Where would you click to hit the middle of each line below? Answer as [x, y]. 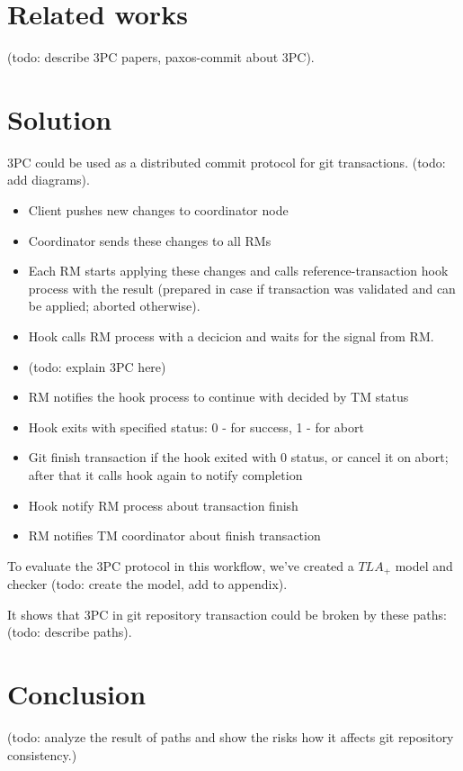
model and [424, 565]
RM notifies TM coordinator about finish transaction [174, 535]
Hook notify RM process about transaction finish [163, 505]
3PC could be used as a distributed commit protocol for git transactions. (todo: [227, 162]
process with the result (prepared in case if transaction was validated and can [242, 288]
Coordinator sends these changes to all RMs [150, 240]
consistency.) [42, 754]
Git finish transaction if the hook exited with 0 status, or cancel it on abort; [238, 457]
